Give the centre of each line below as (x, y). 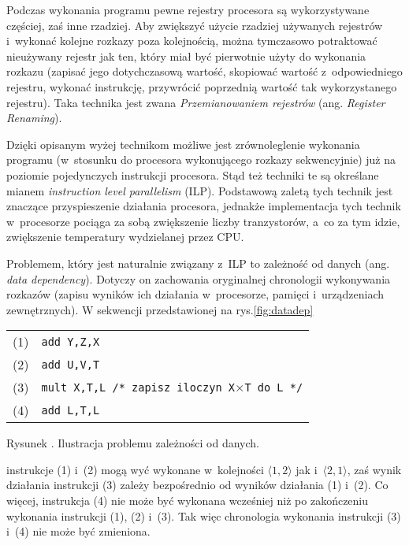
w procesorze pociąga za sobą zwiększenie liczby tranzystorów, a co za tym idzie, (203, 221)
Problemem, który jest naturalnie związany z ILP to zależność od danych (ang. (198, 263)
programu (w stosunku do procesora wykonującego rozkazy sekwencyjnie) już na (201, 159)
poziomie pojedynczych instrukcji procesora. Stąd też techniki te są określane (193, 174)
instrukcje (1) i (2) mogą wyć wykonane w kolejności (135, 469)
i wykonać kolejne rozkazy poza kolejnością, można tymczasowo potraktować (192, 41)
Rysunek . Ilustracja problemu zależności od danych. (133, 443)
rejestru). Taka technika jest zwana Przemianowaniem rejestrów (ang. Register (196, 102)
